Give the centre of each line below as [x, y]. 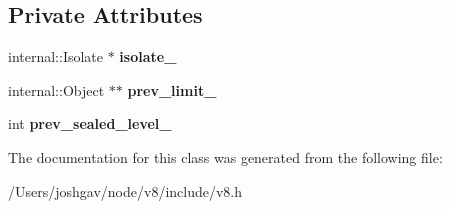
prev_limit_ [172, 89]
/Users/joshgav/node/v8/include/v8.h [125, 190]
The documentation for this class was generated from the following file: [225, 156]
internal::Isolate [56, 56]
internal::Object [56, 89]
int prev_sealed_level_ [90, 123]
